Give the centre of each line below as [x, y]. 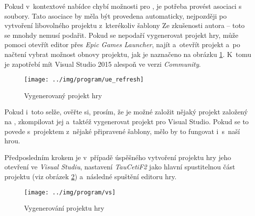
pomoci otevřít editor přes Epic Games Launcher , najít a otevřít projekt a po [122, 44]
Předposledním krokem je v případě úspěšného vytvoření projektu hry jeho [118, 157]
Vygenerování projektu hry [64, 208]
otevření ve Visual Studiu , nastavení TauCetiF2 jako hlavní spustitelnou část [120, 167]
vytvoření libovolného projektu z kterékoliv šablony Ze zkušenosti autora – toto [125, 25]
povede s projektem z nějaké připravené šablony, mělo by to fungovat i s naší [122, 131]
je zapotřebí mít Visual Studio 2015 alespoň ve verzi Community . [103, 64]
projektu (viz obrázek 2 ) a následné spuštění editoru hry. [91, 176]
